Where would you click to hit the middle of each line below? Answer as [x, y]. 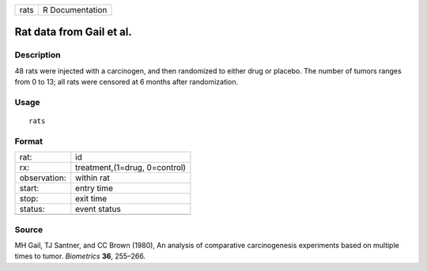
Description [38, 55]
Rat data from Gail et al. [73, 32]
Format [29, 141]
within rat [93, 178]
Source [29, 229]
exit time [91, 199]
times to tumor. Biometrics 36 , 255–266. [80, 256]
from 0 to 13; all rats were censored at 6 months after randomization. [127, 82]
